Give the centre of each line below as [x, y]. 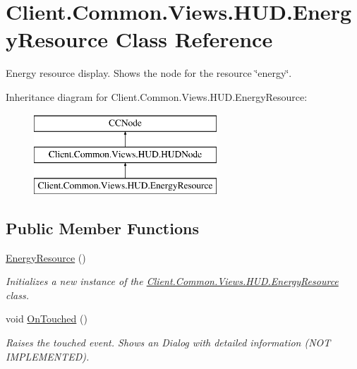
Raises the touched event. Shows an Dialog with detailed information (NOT [168, 343]
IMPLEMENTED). [48, 356]
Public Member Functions [102, 228]
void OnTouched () [47, 319]
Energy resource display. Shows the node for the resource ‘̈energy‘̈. [149, 73]
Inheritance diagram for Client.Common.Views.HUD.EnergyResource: [157, 96]
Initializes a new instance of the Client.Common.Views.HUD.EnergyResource [172, 281]
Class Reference [194, 39]
